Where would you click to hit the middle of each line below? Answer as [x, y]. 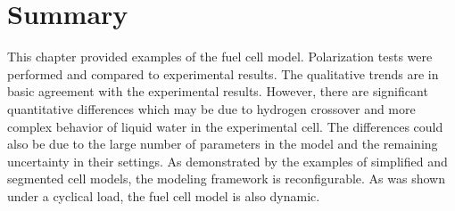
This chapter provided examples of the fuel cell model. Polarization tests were [220, 57]
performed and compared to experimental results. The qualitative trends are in [223, 73]
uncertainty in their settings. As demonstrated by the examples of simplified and [227, 161]
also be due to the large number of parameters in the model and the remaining [223, 144]
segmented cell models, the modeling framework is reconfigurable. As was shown [226, 179]
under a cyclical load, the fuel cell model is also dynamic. [164, 195]
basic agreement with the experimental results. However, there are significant [218, 91]
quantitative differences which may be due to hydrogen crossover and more [211, 108]
